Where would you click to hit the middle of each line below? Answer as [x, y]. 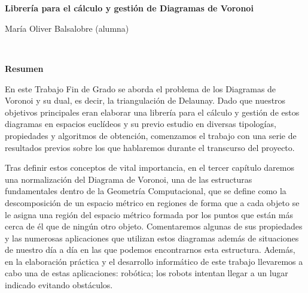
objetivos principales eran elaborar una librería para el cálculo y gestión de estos [152, 112]
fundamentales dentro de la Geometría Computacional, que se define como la [146, 191]
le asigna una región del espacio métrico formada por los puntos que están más [149, 214]
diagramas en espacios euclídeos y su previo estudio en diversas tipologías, [141, 124]
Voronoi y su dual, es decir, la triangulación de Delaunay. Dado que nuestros [145, 100]
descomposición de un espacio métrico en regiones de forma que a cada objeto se [152, 202]
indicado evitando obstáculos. [59, 285]
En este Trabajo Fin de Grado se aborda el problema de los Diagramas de [141, 88]
